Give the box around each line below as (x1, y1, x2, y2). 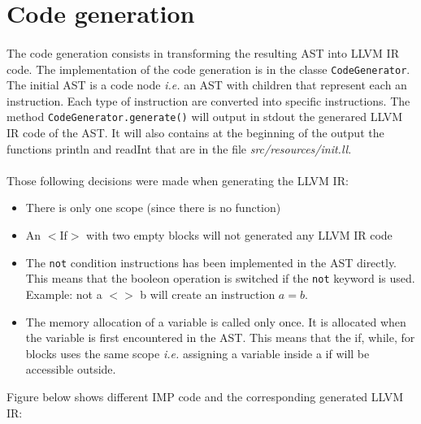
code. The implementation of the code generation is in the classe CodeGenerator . (7, 60, 410, 77)
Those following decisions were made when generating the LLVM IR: (7, 171, 349, 188)
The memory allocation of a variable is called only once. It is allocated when (25, 313, 406, 330)
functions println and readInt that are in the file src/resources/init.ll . (7, 140, 352, 157)
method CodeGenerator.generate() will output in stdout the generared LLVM (7, 108, 403, 125)
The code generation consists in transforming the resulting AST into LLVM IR (7, 44, 399, 61)
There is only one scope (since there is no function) (25, 199, 281, 216)
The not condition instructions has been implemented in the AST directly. (25, 253, 397, 270)
